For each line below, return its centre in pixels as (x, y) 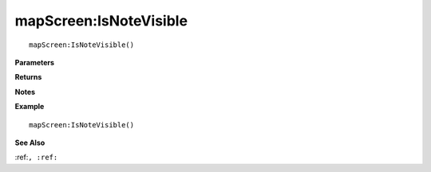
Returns (28, 77)
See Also (30, 143)
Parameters (35, 62)
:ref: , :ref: (36, 157)
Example (30, 107)
